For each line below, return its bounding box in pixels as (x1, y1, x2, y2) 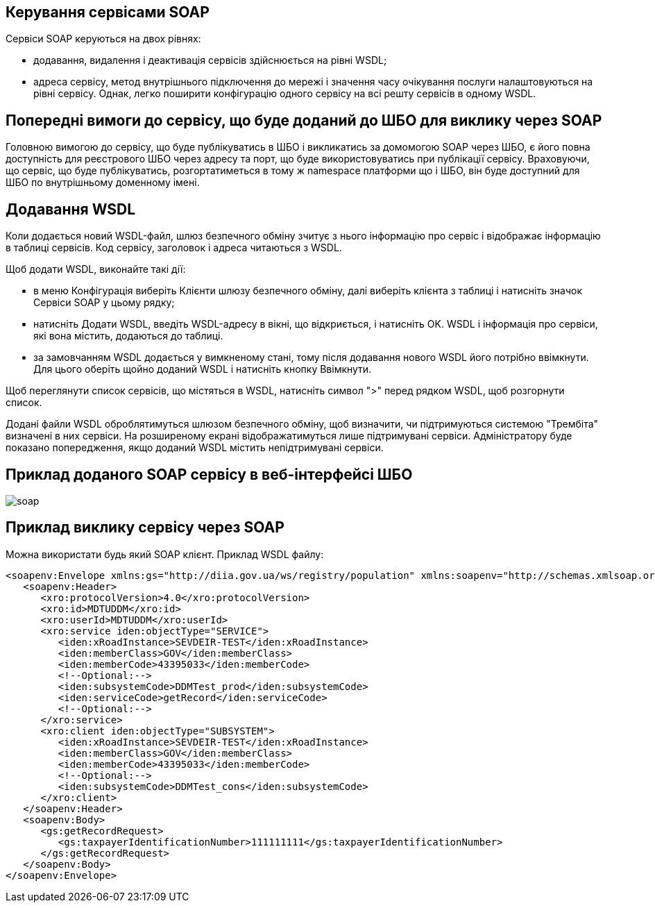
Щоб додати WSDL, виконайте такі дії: (6, 263, 186, 276)
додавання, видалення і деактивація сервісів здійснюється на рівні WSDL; (33, 54, 387, 67)
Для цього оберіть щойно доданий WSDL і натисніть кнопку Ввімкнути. (33, 363, 372, 376)
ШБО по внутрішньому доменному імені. (6, 176, 200, 189)
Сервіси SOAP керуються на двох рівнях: (6, 33, 201, 45)
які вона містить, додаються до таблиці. (33, 330, 223, 342)
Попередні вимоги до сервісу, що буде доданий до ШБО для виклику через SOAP (6, 111, 602, 129)
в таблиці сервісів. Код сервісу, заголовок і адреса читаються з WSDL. (6, 242, 342, 254)
